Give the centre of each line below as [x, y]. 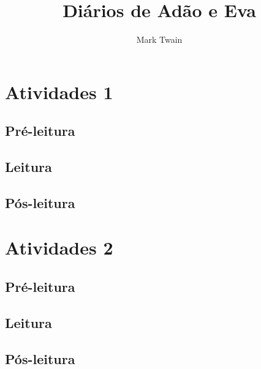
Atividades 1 [59, 91]
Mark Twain [159, 39]
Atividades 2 [59, 248]
